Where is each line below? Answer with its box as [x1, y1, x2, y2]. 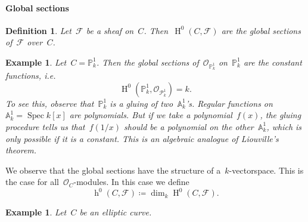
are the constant [243, 55, 302, 68]
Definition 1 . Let [5, 24, 71, 36]
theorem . [5, 144, 37, 156]
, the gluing [260, 109, 301, 121]
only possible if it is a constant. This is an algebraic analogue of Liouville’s [5, 132, 279, 144]
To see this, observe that [5, 97, 94, 109]
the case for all [5, 175, 59, 188]
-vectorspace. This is [229, 164, 304, 176]
